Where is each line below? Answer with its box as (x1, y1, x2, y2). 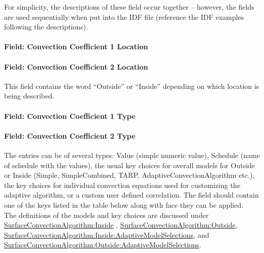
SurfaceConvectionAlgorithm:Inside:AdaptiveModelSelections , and (4, 229, 209, 240)
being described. (4, 90, 54, 101)
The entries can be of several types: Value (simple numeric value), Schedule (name (4, 149, 260, 160)
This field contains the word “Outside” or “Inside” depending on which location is (4, 80, 259, 91)
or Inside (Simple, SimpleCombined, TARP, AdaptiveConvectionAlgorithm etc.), (4, 170, 255, 180)
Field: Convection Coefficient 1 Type (4, 110, 136, 121)
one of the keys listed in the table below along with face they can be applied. (4, 199, 244, 210)
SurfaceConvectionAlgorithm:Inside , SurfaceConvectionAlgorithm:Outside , (4, 219, 238, 230)
